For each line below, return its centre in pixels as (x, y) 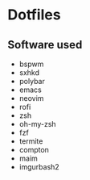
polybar (32, 81)
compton (34, 150)
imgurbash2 (39, 167)
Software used (45, 45)
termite (31, 141)
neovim (31, 98)
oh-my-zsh (38, 124)
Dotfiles (34, 15)
